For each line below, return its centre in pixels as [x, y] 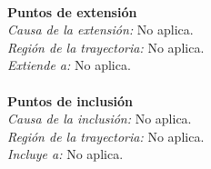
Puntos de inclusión [70, 100]
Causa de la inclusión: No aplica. [100, 119]
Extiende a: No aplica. [69, 65]
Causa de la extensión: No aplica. [100, 30]
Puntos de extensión [72, 11]
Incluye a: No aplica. [65, 154]
